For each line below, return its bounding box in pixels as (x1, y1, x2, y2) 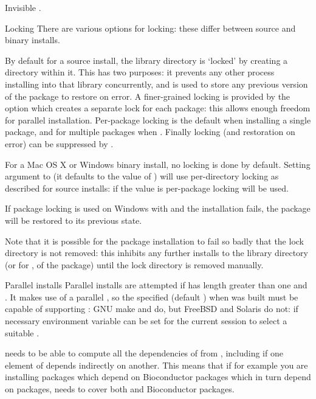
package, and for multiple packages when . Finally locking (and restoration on (5, 125, 295, 138)
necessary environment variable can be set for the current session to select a (5, 314, 287, 327)
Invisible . (5, 1, 41, 13)
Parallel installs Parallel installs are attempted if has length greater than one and (5, 279, 307, 291)
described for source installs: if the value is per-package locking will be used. (5, 181, 289, 194)
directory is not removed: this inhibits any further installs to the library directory (5, 246, 308, 259)
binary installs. (5, 33, 60, 46)
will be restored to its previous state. (5, 213, 142, 226)
